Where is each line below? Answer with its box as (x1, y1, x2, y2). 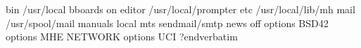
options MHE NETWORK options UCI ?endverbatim (6, 29, 238, 44)
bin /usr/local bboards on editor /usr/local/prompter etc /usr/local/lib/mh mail (6, 2, 355, 16)
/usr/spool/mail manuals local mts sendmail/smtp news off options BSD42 (6, 15, 329, 30)
